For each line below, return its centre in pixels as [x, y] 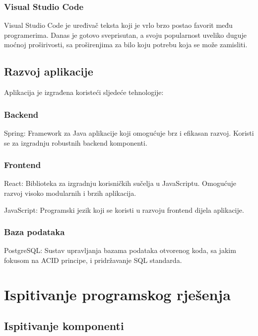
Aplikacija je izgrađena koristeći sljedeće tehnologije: [84, 92]
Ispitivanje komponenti [64, 326]
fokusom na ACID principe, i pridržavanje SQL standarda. [93, 260]
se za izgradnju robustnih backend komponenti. [76, 142]
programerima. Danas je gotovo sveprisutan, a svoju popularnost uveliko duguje [125, 35]
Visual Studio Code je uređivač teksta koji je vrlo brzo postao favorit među [118, 25]
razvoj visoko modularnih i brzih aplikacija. [70, 193]
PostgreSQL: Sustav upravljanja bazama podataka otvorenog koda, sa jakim [120, 250]
